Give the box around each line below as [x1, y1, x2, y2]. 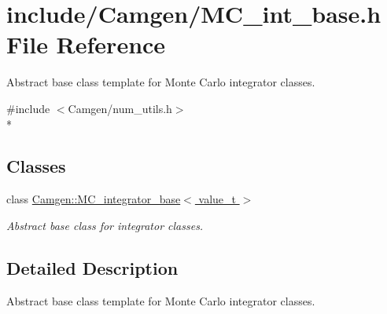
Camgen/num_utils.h [68, 100, 172, 116]
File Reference [6, 28, 166, 60]
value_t [198, 191, 236, 207]
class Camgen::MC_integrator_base [6, 191, 181, 207]
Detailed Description [6, 255, 179, 279]
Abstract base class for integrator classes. [6, 217, 204, 233]
